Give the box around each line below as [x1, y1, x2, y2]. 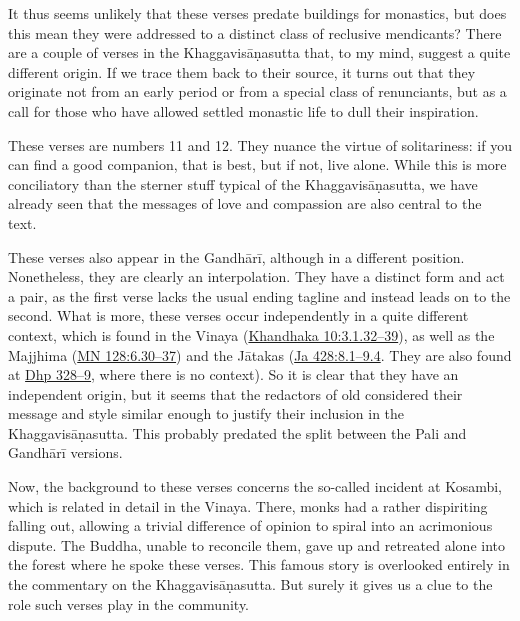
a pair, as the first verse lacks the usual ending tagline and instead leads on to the [8, 285, 511, 306]
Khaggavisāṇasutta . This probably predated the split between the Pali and [8, 422, 467, 443]
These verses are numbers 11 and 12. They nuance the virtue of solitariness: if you [8, 134, 512, 155]
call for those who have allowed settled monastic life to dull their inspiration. [8, 100, 479, 121]
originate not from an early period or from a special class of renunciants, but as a [8, 81, 507, 102]
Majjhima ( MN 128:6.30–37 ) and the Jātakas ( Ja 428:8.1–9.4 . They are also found [8, 344, 512, 365]
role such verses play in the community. [8, 593, 250, 614]
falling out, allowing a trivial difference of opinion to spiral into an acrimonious [8, 515, 493, 536]
